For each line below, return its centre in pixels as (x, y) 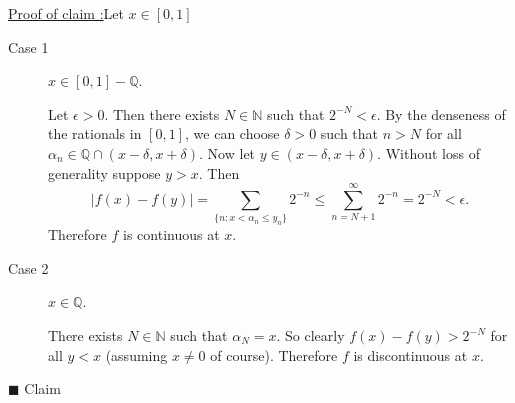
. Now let (227, 152)
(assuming (136, 354)
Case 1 (28, 46)
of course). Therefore (274, 354)
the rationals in (95, 133)
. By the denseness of (441, 113)
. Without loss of (428, 152)
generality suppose (104, 172)
